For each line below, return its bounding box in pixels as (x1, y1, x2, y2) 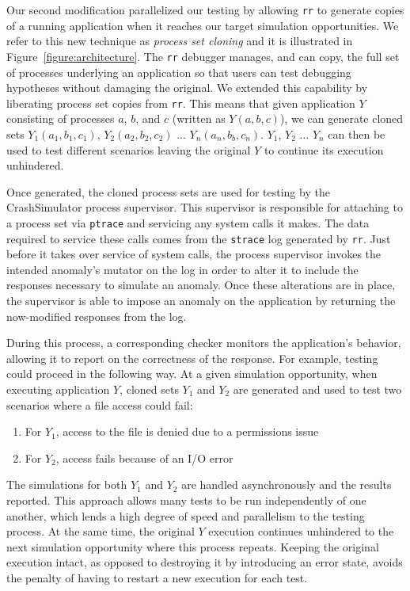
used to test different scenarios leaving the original (6, 141, 251, 158)
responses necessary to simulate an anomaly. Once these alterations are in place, (6, 276, 396, 293)
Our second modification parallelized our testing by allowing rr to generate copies (6, 2, 404, 17)
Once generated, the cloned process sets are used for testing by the (6, 183, 330, 200)
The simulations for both (6, 476, 127, 493)
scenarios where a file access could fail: (6, 396, 193, 413)
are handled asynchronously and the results (181, 476, 392, 493)
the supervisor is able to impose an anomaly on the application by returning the (6, 292, 396, 308)
